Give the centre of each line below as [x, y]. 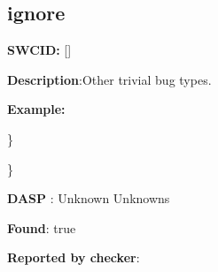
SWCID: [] [39, 50]
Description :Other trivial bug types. [109, 79]
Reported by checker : [74, 257]
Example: [36, 109]
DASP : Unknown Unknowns [89, 198]
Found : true [42, 227]
